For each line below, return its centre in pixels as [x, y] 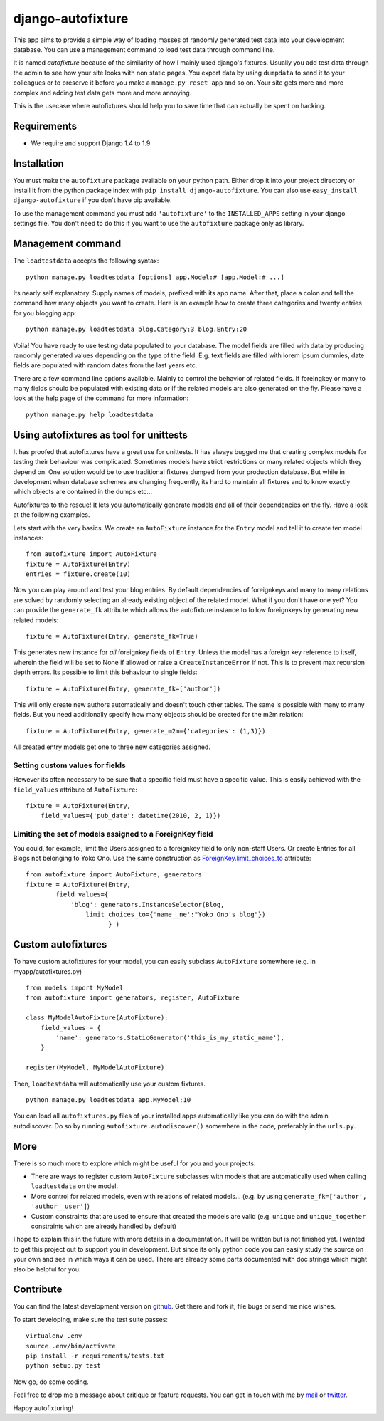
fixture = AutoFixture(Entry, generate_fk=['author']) [123, 688]
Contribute [38, 1290]
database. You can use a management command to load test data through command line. [144, 49]
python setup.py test [63, 1366]
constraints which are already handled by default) [104, 1226]
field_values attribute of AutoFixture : [75, 790]
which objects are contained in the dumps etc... [83, 492]
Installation [38, 163]
